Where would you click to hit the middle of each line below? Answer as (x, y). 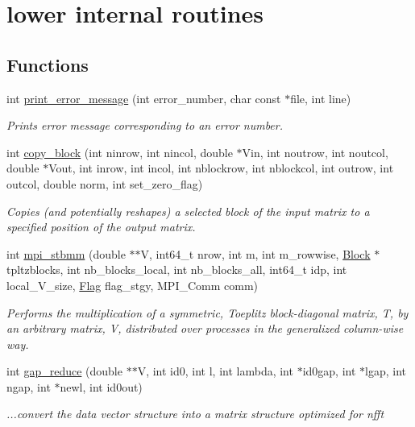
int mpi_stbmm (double (66, 253)
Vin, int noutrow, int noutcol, (315, 152)
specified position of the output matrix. (101, 227)
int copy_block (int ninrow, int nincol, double (120, 152)
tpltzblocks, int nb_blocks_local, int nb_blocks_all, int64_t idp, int (177, 269)
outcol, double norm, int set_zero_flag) (105, 183)
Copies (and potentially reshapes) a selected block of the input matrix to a (188, 211)
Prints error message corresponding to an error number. (145, 125)
